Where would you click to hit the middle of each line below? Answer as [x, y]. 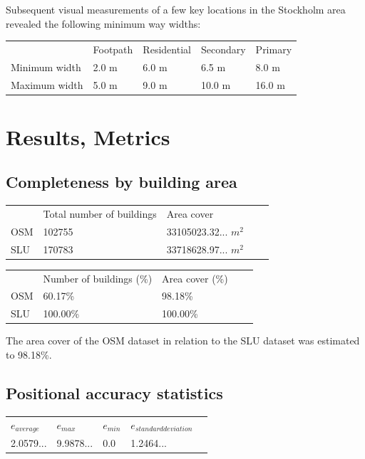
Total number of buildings [100, 214]
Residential [167, 49]
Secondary [223, 49]
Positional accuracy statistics [114, 392]
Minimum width [46, 67]
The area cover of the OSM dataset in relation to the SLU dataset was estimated [183, 341]
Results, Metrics [88, 136]
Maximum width [47, 84]
